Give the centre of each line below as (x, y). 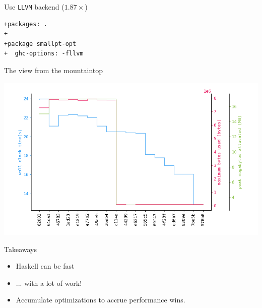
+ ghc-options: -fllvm (44, 54)
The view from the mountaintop (54, 70)
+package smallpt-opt (40, 44)
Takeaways (21, 249)
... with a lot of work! (49, 283)
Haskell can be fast (45, 266)
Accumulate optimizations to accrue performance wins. (101, 300)
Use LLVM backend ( (34, 7)
